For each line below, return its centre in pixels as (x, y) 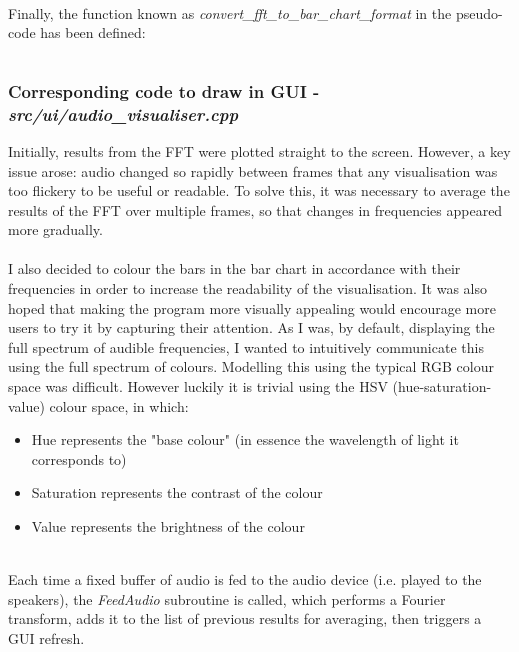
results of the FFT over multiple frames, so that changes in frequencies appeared (255, 209)
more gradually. (55, 229)
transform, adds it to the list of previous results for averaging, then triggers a (245, 618)
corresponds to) (79, 458)
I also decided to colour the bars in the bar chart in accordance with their (234, 268)
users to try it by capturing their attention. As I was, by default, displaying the (251, 327)
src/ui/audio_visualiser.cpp (123, 113)
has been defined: (93, 32)
